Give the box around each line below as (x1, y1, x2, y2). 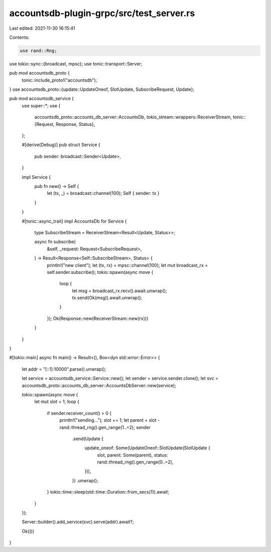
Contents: (9, 34, 30, 40)
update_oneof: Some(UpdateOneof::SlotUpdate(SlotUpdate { (84, 445, 211, 451)
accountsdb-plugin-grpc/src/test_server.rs (9, 8, 195, 19)
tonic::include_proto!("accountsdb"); (22, 77, 97, 83)
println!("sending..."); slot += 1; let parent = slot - (59, 417, 160, 423)
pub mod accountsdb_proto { (9, 70, 70, 76)
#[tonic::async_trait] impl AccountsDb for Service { (22, 218, 127, 224)
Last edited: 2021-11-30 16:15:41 (9, 25, 75, 31)
